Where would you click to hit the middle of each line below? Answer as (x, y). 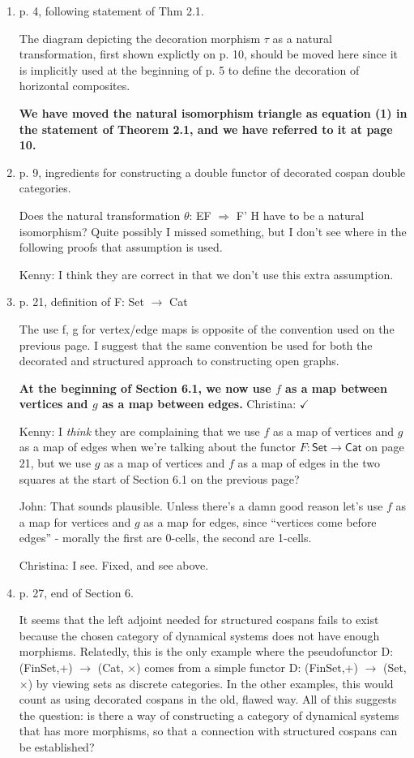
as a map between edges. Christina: (199, 404)
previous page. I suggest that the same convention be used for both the (196, 345)
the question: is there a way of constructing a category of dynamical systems (209, 715)
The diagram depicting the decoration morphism (140, 38)
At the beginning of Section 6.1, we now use (145, 388)
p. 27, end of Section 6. (76, 592)
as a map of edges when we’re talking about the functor (158, 447)
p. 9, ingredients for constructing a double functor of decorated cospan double (212, 172)
